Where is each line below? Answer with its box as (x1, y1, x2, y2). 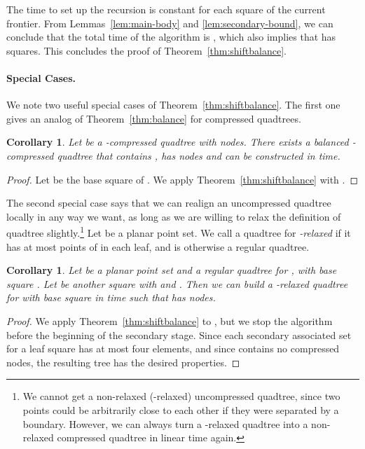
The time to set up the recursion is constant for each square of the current (6, 2, 326, 16)
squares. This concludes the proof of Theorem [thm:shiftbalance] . (6, 43, 287, 57)
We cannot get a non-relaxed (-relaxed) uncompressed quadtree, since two (22, 389, 340, 403)
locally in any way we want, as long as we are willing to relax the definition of (6, 209, 341, 223)
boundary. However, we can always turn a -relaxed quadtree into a (22, 416, 308, 431)
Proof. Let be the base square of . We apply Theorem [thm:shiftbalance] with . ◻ (6, 172, 359, 186)
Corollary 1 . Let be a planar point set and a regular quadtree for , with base (6, 263, 337, 277)
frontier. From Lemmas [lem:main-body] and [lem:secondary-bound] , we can (6, 15, 333, 30)
